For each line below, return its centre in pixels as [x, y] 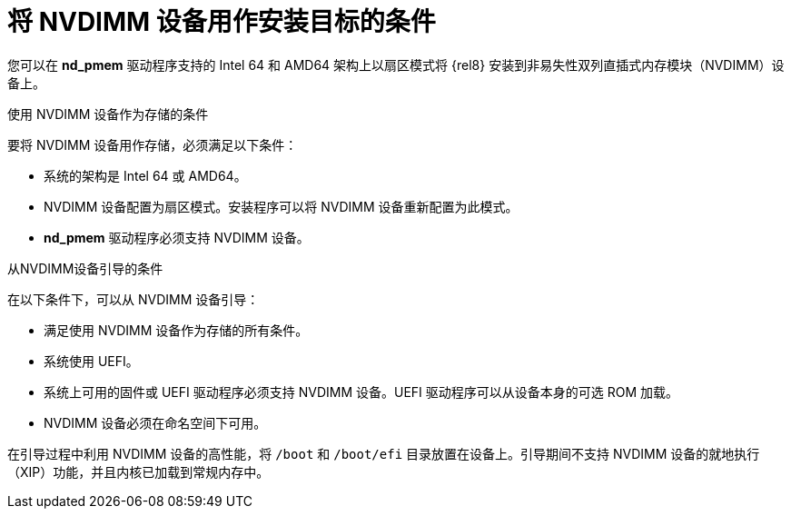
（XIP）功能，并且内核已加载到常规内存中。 [138, 471]
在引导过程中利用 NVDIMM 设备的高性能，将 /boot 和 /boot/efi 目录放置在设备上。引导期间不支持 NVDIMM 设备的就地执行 [384, 453]
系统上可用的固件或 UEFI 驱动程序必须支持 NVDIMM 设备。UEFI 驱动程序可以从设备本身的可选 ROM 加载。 [361, 392]
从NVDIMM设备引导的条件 [85, 268]
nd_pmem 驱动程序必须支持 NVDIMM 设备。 [177, 237]
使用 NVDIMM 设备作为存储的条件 [108, 114]
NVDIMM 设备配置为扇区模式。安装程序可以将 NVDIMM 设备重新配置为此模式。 [281, 206]
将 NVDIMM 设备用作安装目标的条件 [222, 22]
